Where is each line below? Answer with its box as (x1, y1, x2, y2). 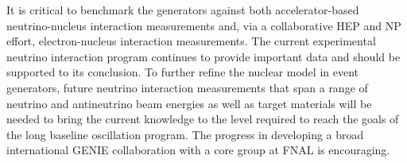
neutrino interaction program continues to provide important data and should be (6, 48, 401, 64)
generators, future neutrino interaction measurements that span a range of (6, 79, 368, 95)
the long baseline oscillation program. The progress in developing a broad (6, 126, 364, 142)
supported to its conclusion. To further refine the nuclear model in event (6, 64, 359, 80)
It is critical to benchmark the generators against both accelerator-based (6, 2, 359, 17)
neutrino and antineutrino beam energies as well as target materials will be (6, 95, 372, 111)
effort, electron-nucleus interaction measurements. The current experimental (6, 33, 376, 49)
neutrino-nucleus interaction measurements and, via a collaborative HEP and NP (6, 17, 401, 33)
